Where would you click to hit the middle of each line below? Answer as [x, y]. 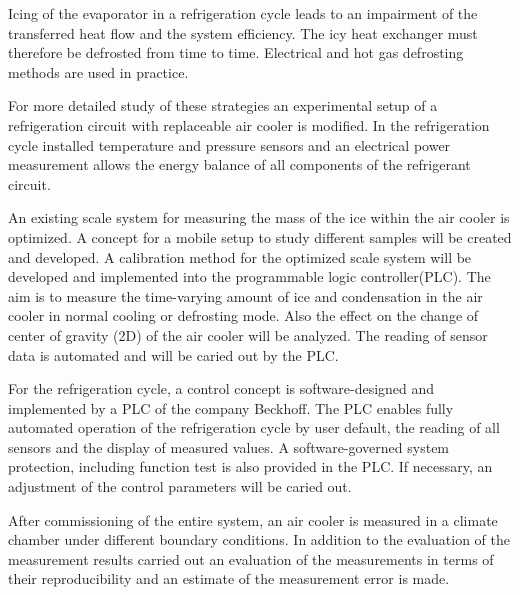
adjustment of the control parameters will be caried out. [180, 486]
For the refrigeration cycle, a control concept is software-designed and [221, 388]
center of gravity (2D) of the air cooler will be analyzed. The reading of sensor [248, 334]
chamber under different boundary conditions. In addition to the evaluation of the [259, 539]
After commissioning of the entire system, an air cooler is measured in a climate [253, 519]
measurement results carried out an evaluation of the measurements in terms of [251, 558]
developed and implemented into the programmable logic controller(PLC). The [249, 276]
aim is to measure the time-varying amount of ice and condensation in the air [245, 295]
